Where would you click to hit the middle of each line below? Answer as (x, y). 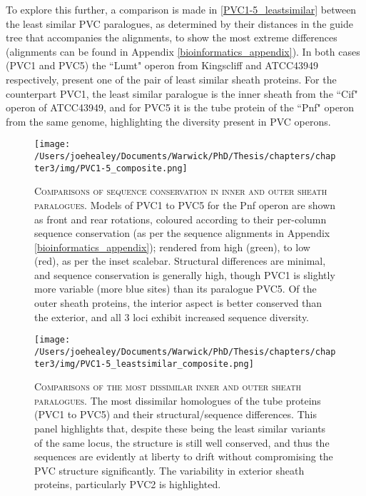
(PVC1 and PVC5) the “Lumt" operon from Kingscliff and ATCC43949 (162, 65)
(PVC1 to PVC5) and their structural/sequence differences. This (176, 414)
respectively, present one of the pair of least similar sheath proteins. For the (171, 79)
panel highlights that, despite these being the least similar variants (180, 428)
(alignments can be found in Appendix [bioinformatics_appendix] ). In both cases (183, 51)
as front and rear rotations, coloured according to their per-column (181, 219)
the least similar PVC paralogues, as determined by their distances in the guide (179, 23)
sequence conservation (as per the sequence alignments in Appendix (182, 233)
